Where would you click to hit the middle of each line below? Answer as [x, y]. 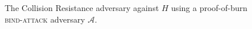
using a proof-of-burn [209, 8]
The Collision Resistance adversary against [82, 8]
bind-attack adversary [45, 19]
